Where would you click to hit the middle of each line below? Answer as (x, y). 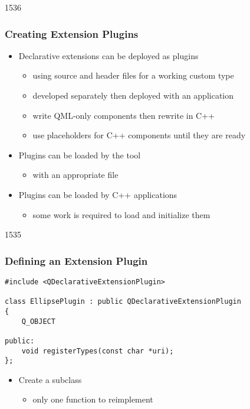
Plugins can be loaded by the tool (80, 155)
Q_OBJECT (38, 321)
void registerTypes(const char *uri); (98, 351)
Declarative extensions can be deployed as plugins (108, 55)
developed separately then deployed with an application (133, 95)
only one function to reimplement (93, 399)
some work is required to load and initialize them (121, 214)
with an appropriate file (75, 175)
